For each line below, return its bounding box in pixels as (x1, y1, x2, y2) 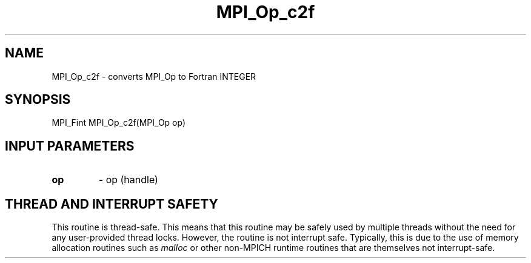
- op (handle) (98, 174, 158, 186)
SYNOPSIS (5, 92, 71, 108)
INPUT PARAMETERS (5, 138, 135, 154)
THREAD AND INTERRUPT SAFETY (5, 196, 218, 212)
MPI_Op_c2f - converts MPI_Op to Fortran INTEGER (52, 71, 256, 82)
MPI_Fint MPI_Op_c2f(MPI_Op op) (52, 117, 186, 128)
